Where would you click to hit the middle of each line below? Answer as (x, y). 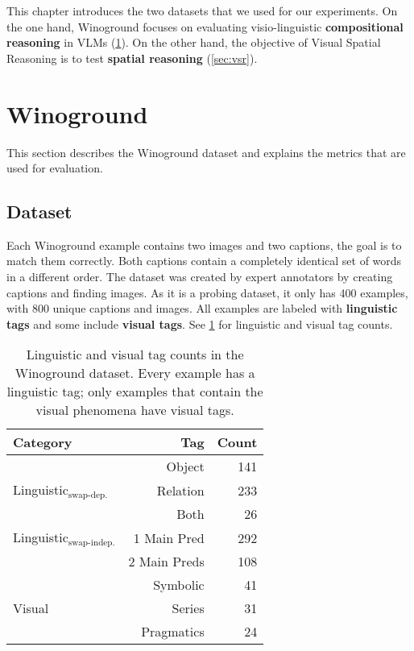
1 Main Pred (169, 537)
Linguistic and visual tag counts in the (135, 355)
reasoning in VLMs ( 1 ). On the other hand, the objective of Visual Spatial (194, 42)
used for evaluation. (55, 168)
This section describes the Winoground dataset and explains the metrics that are (206, 152)
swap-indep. (91, 543)
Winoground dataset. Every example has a (135, 373)
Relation (180, 490)
